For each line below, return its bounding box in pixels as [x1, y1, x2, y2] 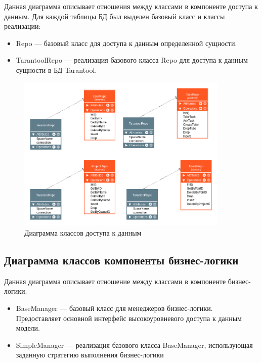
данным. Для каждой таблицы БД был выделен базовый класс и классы [4, 11, 225, 21]
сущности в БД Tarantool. [16, 64, 97, 75]
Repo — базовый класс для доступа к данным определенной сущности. [16, 37, 237, 48]
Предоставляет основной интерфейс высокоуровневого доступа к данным [16, 312, 242, 323]
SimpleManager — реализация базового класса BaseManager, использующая [16, 339, 253, 350]
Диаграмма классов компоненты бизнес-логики [4, 252, 239, 268]
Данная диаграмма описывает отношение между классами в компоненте [4, 276, 226, 286]
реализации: [4, 21, 41, 31]
